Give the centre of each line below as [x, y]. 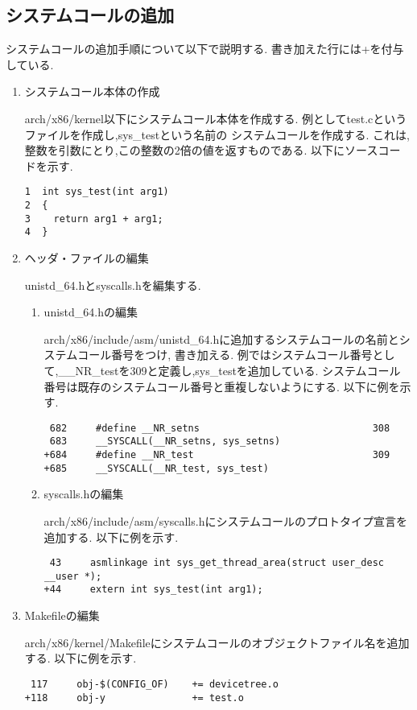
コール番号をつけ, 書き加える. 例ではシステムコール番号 [225, 355]
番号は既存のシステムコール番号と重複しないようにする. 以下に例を [222, 386]
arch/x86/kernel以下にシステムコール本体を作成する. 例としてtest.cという [216, 118]
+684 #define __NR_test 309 [217, 455]
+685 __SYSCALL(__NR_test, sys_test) [156, 468]
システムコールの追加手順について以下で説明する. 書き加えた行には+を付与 [205, 49]
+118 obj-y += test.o [134, 698]
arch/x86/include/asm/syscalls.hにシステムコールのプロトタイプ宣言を [226, 520]
